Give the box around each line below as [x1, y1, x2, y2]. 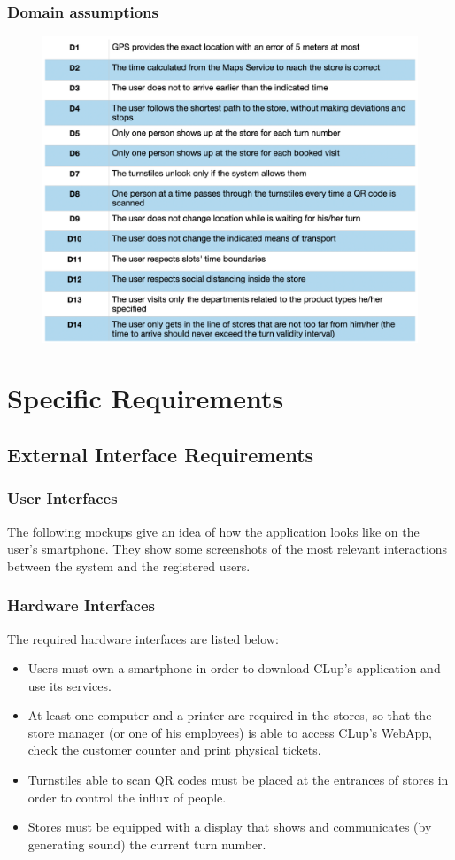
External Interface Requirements [7, 440, 314, 468]
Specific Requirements [7, 380, 284, 416]
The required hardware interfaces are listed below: [7, 629, 279, 647]
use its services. [27, 676, 112, 694]
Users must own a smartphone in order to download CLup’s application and [27, 659, 441, 678]
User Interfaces [7, 487, 118, 509]
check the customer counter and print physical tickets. [27, 740, 321, 759]
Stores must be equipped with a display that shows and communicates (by [27, 817, 432, 836]
